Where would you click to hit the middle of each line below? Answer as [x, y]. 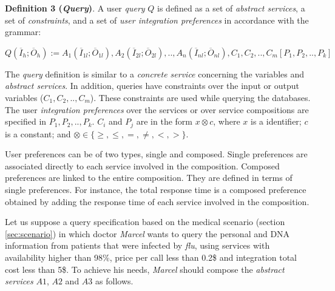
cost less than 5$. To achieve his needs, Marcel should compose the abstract [145, 269]
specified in [26, 121]
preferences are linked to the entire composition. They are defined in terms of [149, 178]
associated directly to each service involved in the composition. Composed [142, 165]
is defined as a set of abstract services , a [231, 8]
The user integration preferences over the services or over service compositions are [157, 109]
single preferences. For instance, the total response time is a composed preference [156, 189]
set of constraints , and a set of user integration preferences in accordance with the [157, 20]
